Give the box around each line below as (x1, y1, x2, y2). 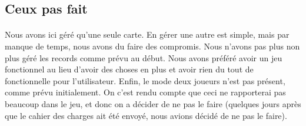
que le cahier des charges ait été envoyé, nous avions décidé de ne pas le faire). (5, 109, 287, 121)
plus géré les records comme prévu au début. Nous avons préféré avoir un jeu (5, 51, 282, 64)
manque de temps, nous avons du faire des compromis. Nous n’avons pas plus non (5, 39, 300, 52)
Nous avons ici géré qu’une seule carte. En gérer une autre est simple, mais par (5, 28, 290, 41)
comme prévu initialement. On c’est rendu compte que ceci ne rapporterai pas (5, 86, 286, 98)
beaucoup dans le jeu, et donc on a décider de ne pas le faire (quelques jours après (5, 97, 301, 110)
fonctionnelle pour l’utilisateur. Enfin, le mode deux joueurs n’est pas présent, (5, 74, 285, 87)
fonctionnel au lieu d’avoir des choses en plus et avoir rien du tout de (5, 63, 254, 75)
